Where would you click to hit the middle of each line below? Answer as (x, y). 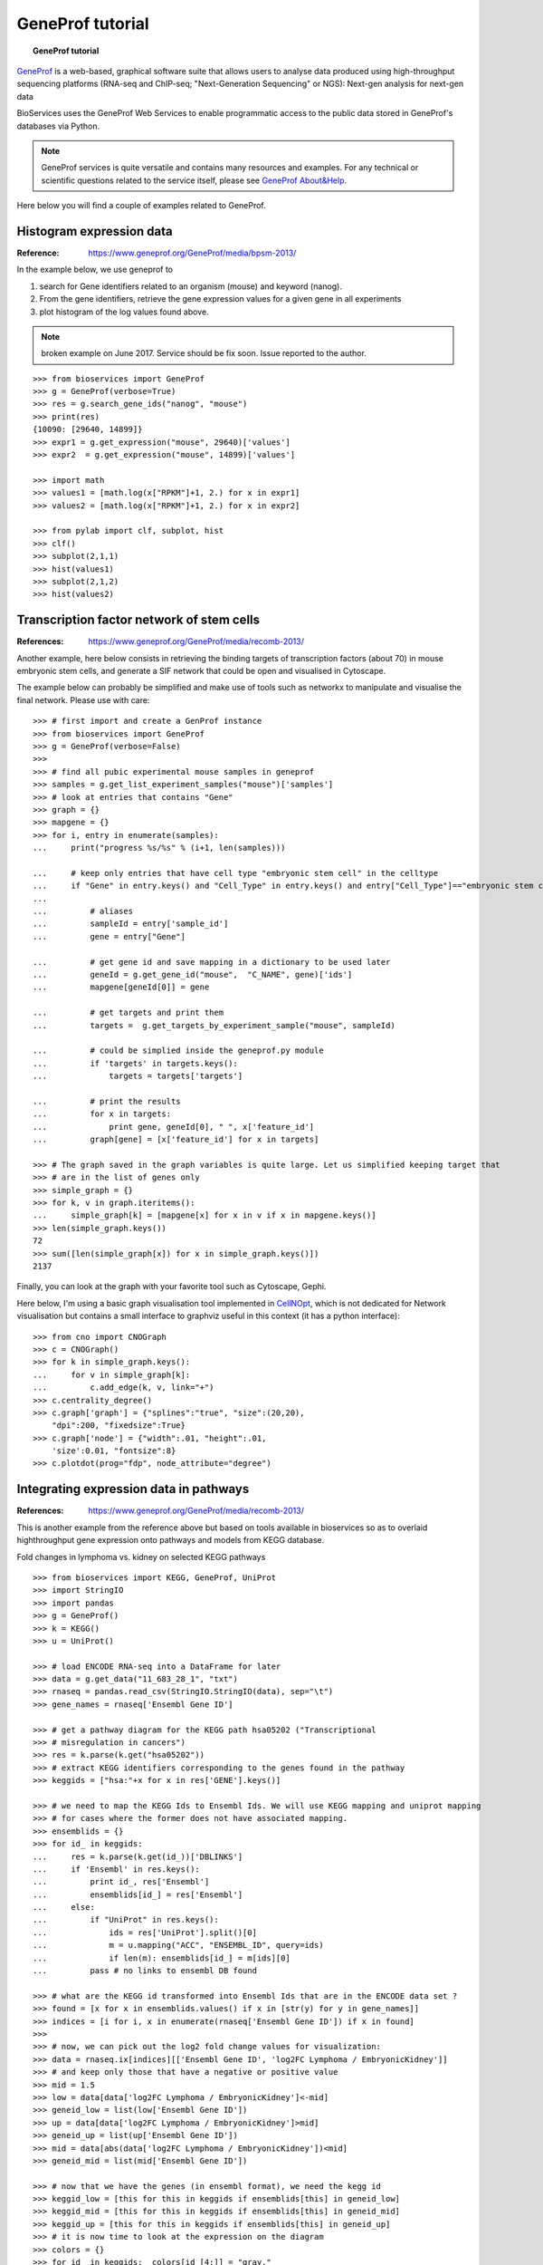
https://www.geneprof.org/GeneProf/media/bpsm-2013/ (192, 253)
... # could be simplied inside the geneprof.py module (179, 1051)
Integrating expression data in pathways (133, 1489)
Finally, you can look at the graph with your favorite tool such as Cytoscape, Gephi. (171, 1287)
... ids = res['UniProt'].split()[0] (145, 1932)
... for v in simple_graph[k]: (112, 1374)
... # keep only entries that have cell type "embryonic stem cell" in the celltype (236, 873)
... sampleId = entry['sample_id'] (131, 924)
